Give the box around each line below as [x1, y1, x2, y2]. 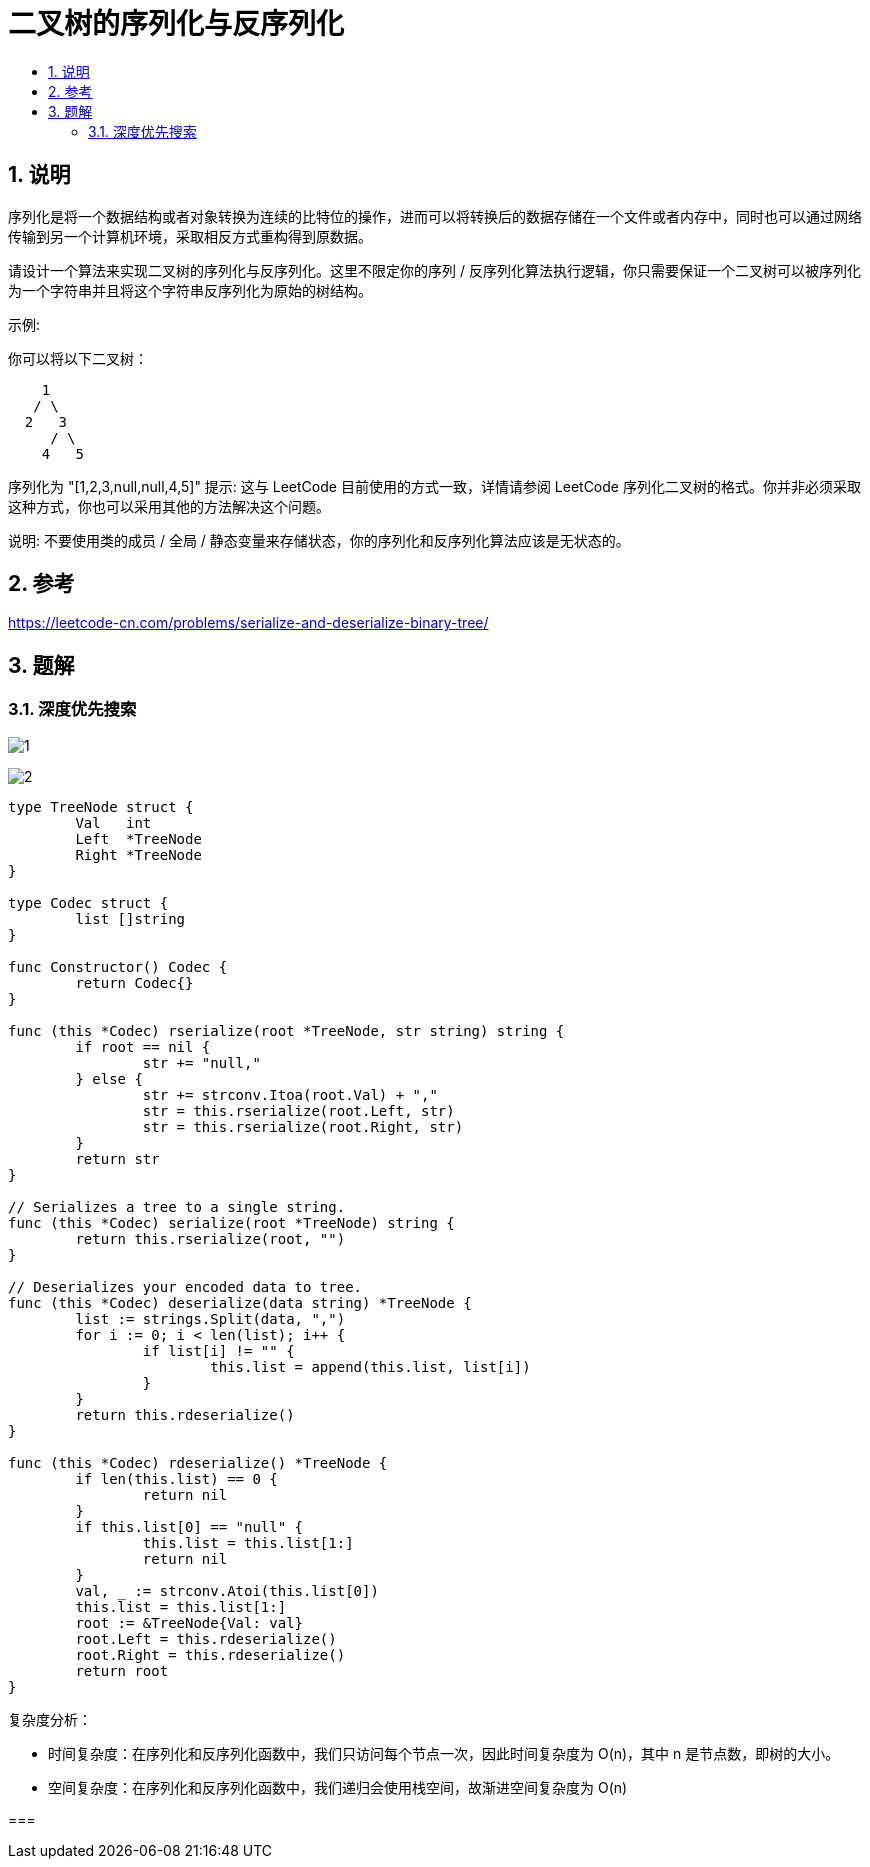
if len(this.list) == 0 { [75, 1470, 278, 1487]
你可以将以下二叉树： [8, 349, 148, 367]
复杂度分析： [8, 1710, 92, 1728]
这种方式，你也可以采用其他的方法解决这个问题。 [8, 497, 330, 515]
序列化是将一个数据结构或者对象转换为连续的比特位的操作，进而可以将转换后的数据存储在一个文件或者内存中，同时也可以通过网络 [8, 207, 862, 225]
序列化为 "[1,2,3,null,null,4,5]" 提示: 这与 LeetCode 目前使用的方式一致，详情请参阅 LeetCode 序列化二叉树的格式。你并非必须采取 [8, 477, 861, 495]
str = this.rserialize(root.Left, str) [142, 1102, 455, 1119]
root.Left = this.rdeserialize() [75, 1630, 337, 1647]
